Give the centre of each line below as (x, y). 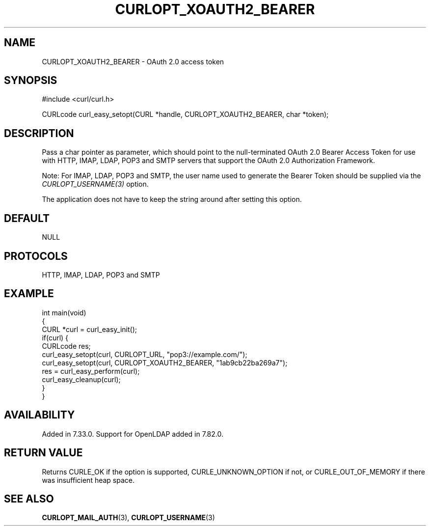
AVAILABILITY (40, 415)
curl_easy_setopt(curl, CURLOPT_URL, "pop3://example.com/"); (145, 354)
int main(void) (64, 312)
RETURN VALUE (43, 453)
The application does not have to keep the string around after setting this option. (172, 199)
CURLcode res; (66, 346)
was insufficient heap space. (88, 480)
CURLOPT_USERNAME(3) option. (95, 184)
